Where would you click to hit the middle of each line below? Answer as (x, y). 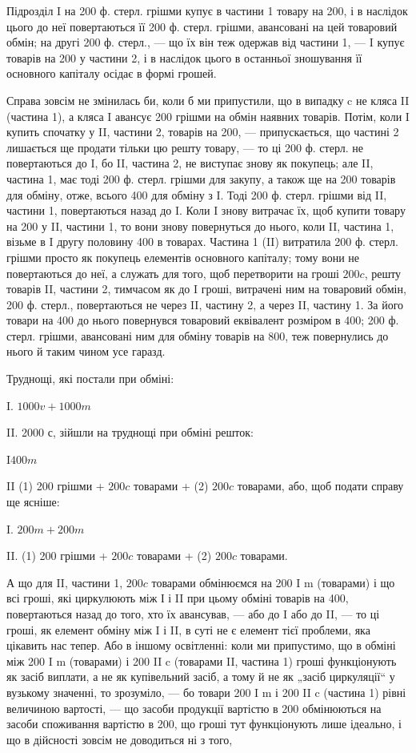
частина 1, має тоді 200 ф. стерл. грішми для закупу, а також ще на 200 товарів (201, 178)
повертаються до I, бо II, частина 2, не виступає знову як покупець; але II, (190, 163)
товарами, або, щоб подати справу (320, 486)
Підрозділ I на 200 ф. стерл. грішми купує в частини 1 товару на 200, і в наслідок (207, 10)
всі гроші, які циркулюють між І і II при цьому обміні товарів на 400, (178, 598)
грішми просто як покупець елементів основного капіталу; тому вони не (183, 257)
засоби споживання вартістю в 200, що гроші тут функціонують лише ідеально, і (204, 724)
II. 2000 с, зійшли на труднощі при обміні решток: (130, 432)
